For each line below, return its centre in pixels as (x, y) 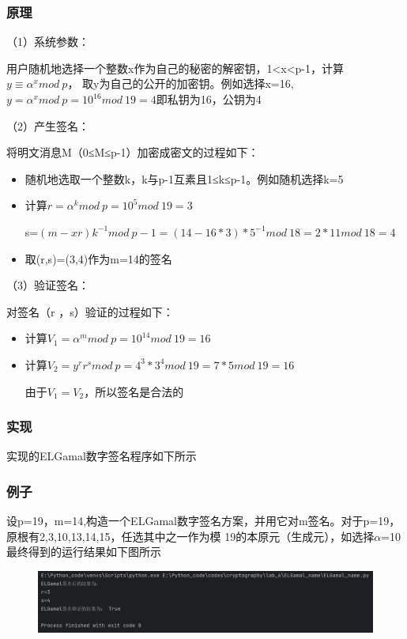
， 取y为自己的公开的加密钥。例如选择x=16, (181, 83)
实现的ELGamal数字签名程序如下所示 (102, 456)
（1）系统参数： (48, 42)
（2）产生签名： (48, 125)
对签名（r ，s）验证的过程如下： (90, 311)
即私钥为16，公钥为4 (209, 99)
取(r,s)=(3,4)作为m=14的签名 (98, 258)
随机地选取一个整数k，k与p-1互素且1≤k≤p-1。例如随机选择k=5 (184, 178)
